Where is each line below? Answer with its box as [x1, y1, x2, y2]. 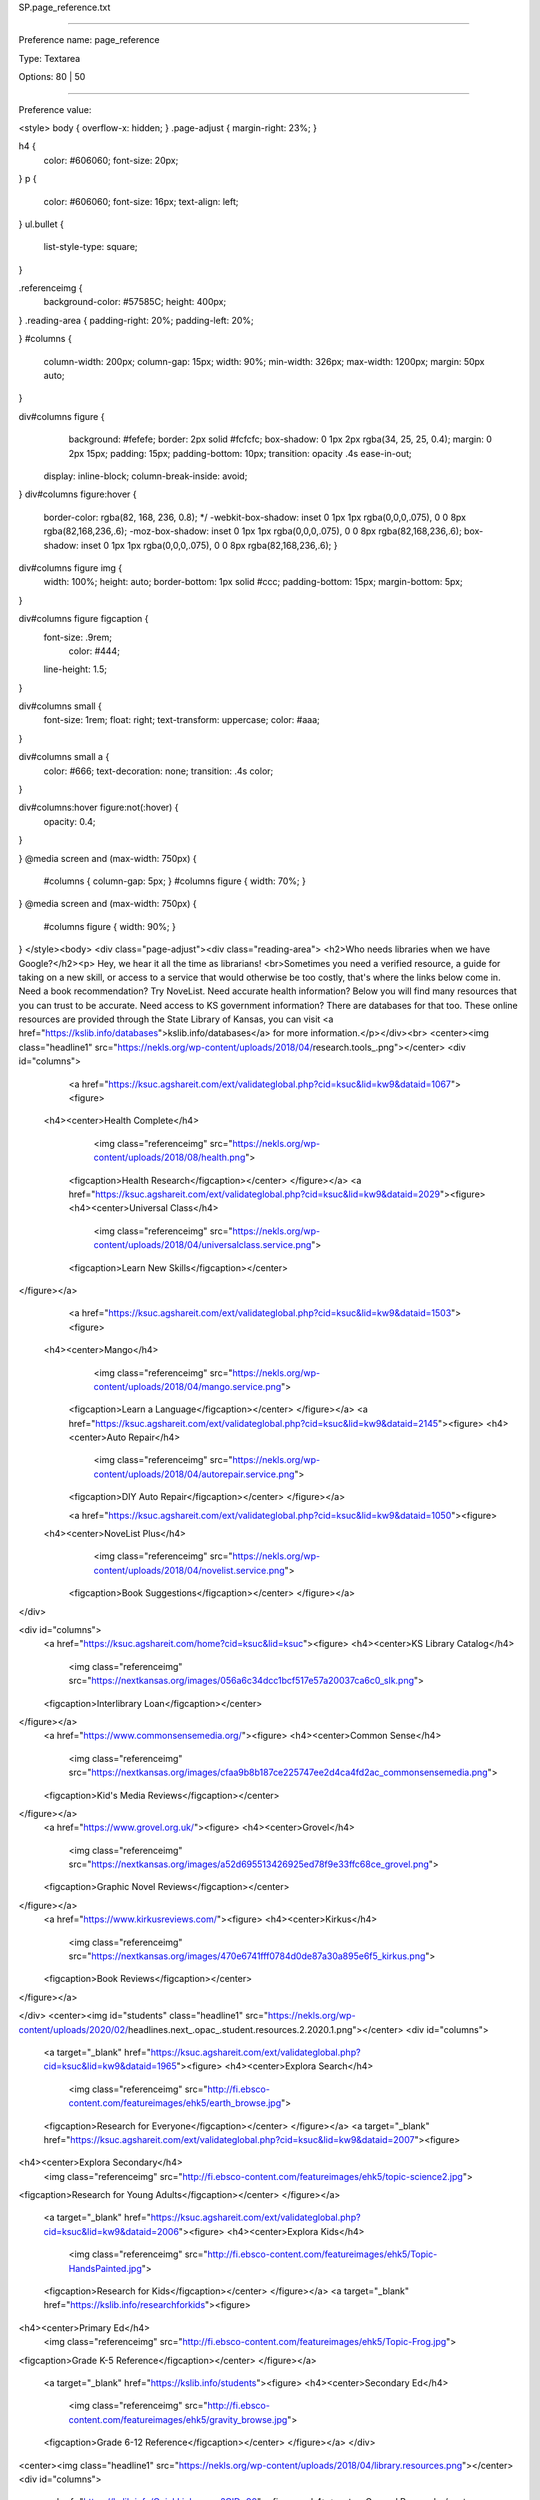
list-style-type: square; [43, 241, 139, 253]
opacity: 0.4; [43, 815, 96, 827]
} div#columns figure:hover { [18, 488, 137, 500]
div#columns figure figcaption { [18, 613, 149, 625]
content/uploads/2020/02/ [18, 2023, 129, 2035]
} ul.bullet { [18, 218, 64, 230]
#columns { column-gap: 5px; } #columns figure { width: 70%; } [43, 875, 307, 887]
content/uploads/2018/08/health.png [93, 1151, 246, 1164]
